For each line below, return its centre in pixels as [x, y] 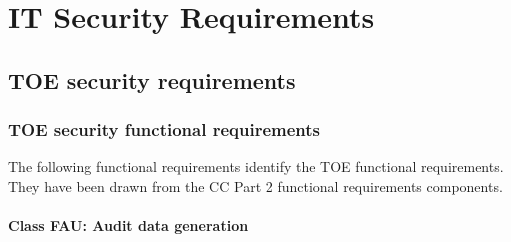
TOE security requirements [152, 79]
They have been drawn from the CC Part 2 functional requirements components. [255, 185]
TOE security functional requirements [164, 129]
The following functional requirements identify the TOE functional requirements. [256, 166]
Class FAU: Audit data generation [128, 225]
